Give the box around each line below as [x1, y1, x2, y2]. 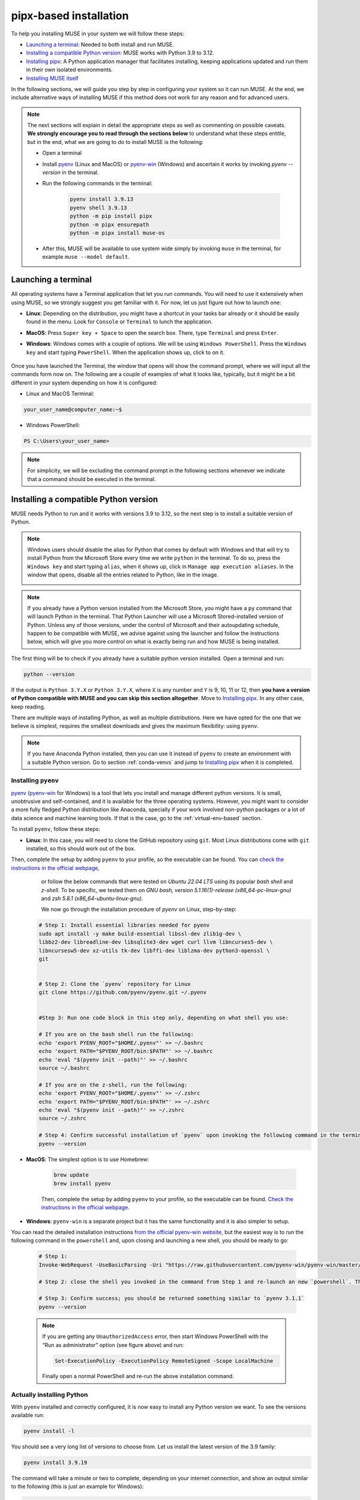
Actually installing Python [11, 1391, 88, 1399]
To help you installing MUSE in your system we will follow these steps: [11, 30, 185, 37]
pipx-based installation [11, 9, 129, 22]
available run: [11, 1412, 44, 1419]
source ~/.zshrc [38, 1115, 87, 1122]
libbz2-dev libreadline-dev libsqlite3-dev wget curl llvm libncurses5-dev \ [38, 939, 273, 946]
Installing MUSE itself [26, 74, 79, 82]
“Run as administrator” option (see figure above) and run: [42, 1341, 184, 1348]
